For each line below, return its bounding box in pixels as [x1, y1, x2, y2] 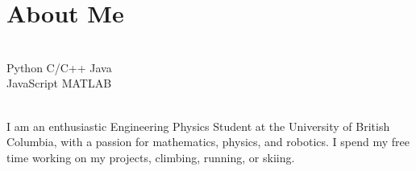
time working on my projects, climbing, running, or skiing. [6, 149, 295, 165]
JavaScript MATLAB [6, 75, 112, 92]
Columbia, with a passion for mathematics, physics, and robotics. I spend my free [6, 133, 410, 150]
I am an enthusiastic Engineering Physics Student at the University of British [6, 117, 390, 134]
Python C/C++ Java [6, 59, 112, 75]
